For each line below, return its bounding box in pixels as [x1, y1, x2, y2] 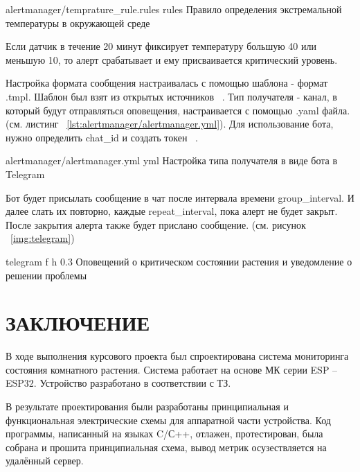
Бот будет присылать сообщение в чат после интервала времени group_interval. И [6, 190, 354, 204]
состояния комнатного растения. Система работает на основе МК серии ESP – [6, 362, 338, 376]
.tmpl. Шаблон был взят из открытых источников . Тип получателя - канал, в [6, 89, 337, 103]
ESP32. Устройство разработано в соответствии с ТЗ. [6, 376, 231, 390]
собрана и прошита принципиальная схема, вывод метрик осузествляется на [6, 439, 327, 454]
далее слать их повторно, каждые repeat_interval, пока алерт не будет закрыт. [6, 204, 338, 218]
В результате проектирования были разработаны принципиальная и [6, 399, 289, 413]
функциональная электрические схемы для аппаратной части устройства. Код [6, 412, 331, 427]
